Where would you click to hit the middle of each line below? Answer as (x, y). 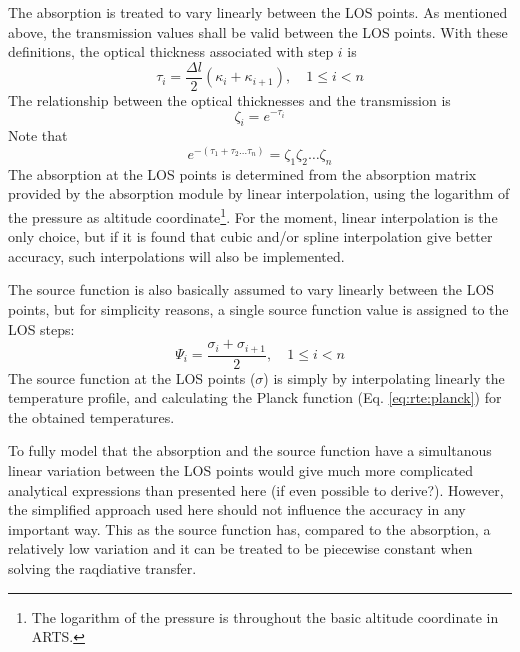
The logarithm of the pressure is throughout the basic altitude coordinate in (265, 616)
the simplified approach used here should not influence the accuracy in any (237, 509)
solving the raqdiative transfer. (102, 567)
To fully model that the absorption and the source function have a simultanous (250, 450)
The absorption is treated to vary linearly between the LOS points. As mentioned (258, 12)
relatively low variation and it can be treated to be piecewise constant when (240, 548)
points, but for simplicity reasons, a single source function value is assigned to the (258, 308)
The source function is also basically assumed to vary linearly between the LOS (251, 289)
